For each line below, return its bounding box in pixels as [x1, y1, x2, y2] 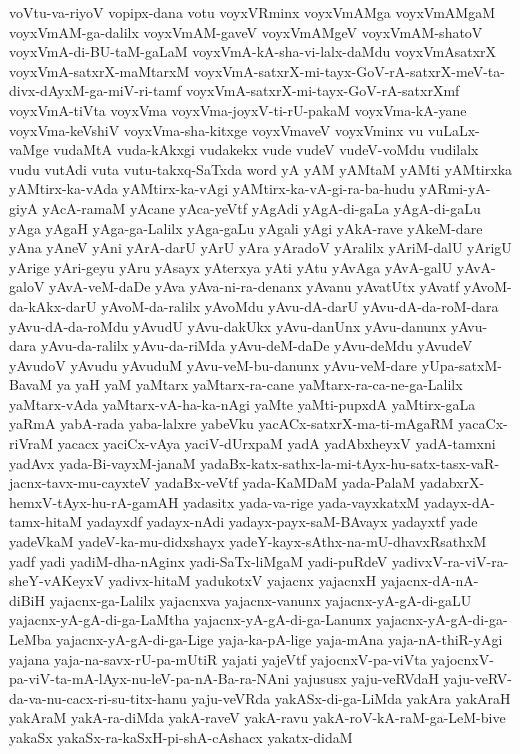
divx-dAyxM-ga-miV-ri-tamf [9, 80, 182, 101]
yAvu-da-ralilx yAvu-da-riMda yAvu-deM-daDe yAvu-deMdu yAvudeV [40, 335, 473, 356]
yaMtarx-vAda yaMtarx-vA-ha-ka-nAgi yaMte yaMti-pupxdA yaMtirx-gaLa [9, 393, 476, 414]
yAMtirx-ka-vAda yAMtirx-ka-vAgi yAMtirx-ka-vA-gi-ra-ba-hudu [9, 178, 415, 199]
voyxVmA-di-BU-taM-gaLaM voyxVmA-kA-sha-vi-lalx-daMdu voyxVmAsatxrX [9, 41, 497, 62]
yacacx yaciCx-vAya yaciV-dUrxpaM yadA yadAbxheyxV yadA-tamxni [57, 433, 496, 454]
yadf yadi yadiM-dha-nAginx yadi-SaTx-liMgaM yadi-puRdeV [9, 550, 388, 571]
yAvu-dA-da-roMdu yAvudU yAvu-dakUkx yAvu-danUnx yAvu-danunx [9, 315, 447, 336]
